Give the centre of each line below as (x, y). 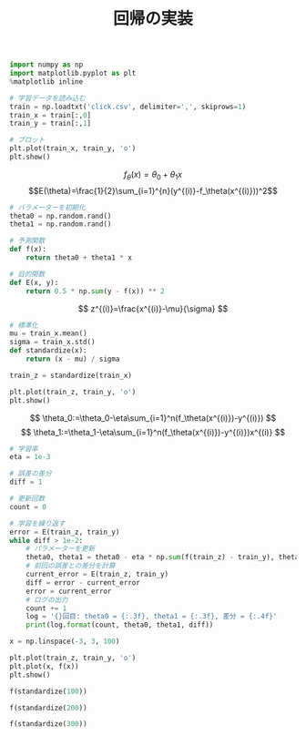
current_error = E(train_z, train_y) (97, 575)
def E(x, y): (34, 282)
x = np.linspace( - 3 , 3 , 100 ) (65, 642)
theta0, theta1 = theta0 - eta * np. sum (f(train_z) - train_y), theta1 (164, 557)
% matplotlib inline (46, 82)
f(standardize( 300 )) (49, 724)
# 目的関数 (27, 274)
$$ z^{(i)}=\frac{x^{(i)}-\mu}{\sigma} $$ (153, 308)
